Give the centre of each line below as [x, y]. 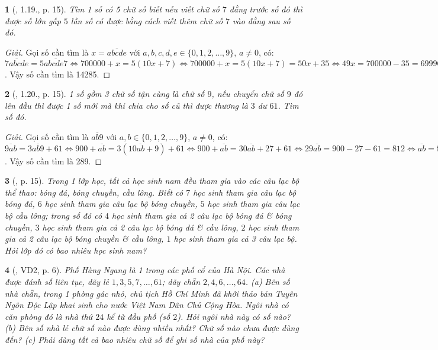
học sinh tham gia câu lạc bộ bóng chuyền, [121, 204]
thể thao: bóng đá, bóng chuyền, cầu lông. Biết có [94, 192]
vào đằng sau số [262, 20]
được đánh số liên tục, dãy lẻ [57, 281]
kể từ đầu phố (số [139, 316]
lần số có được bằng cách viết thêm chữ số [147, 20]
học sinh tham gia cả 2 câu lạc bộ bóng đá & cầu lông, [140, 227]
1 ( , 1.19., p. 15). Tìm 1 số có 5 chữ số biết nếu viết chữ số [112, 9]
